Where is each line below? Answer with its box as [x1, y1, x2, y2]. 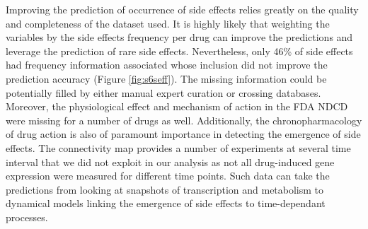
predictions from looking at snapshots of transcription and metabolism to [6, 182, 324, 196]
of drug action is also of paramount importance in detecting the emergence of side [6, 127, 361, 141]
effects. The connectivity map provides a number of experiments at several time [6, 140, 351, 155]
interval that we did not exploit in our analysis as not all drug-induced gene [6, 154, 335, 169]
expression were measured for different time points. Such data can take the [6, 168, 330, 183]
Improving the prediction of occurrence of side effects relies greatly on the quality [6, 2, 359, 16]
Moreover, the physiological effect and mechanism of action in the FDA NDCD [6, 99, 348, 114]
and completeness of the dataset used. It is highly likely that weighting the [6, 16, 330, 30]
